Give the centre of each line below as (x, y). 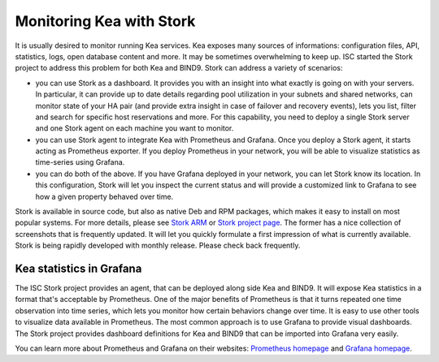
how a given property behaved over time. (104, 196)
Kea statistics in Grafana (78, 269)
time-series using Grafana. (80, 162)
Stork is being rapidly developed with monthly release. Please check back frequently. (158, 246)
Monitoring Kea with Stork (105, 21)
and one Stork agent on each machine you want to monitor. (135, 128)
